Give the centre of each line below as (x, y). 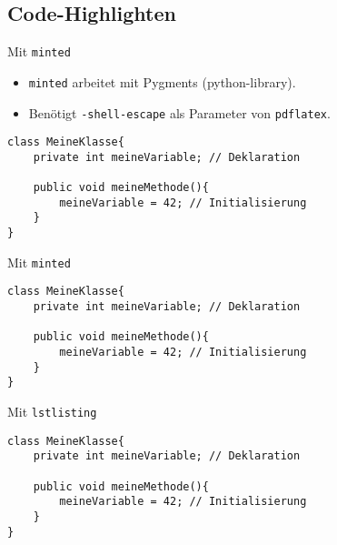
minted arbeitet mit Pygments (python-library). (162, 81)
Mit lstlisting (52, 412)
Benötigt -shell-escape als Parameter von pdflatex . (179, 112)
